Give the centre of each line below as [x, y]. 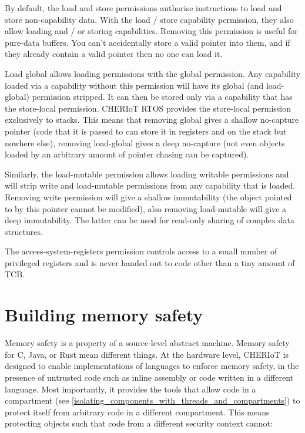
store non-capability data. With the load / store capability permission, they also [149, 19]
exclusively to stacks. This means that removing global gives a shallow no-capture [152, 120]
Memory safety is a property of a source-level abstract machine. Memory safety [147, 343]
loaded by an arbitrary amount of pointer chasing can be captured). [127, 154]
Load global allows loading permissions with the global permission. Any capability [153, 73]
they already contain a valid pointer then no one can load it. [114, 54]
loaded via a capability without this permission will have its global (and [134, 85]
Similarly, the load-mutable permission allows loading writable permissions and [147, 174]
